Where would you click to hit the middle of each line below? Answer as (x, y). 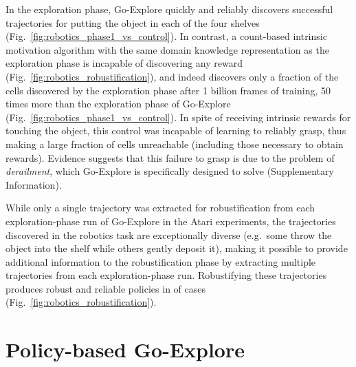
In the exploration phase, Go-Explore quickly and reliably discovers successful (169, 9)
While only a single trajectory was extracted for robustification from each (160, 208)
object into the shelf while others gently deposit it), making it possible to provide (177, 248)
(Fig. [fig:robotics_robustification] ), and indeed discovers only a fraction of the (172, 76)
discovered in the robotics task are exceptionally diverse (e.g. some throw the (169, 234)
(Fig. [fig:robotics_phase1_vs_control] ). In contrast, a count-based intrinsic (166, 36)
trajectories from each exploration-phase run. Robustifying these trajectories (166, 275)
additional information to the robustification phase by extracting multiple (161, 261)
